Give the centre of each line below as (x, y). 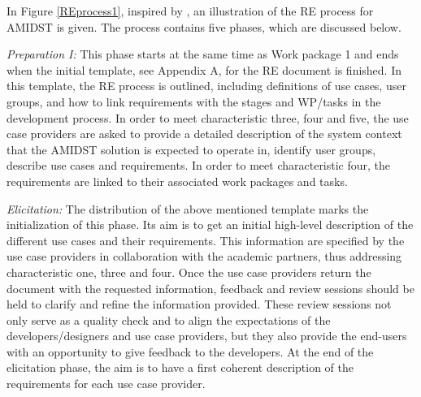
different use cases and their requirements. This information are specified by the (206, 240)
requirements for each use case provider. (106, 384)
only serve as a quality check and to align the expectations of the (169, 319)
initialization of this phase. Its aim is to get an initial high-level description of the (210, 224)
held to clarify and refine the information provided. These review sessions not (199, 304)
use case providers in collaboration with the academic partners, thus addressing (204, 256)
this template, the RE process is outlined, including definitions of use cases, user (206, 86)
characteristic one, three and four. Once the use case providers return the (189, 272)
